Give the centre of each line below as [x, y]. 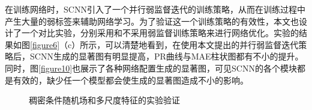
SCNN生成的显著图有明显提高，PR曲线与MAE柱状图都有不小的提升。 [166, 56]
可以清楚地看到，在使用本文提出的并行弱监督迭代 [202, 44]
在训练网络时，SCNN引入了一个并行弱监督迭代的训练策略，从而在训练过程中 [155, 9]
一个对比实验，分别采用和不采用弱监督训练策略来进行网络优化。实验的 [160, 33]
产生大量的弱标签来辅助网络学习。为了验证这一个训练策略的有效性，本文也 [152, 21]
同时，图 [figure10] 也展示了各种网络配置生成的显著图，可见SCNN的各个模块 [151, 68]
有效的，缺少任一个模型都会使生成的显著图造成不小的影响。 [130, 80]
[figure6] [45, 44]
